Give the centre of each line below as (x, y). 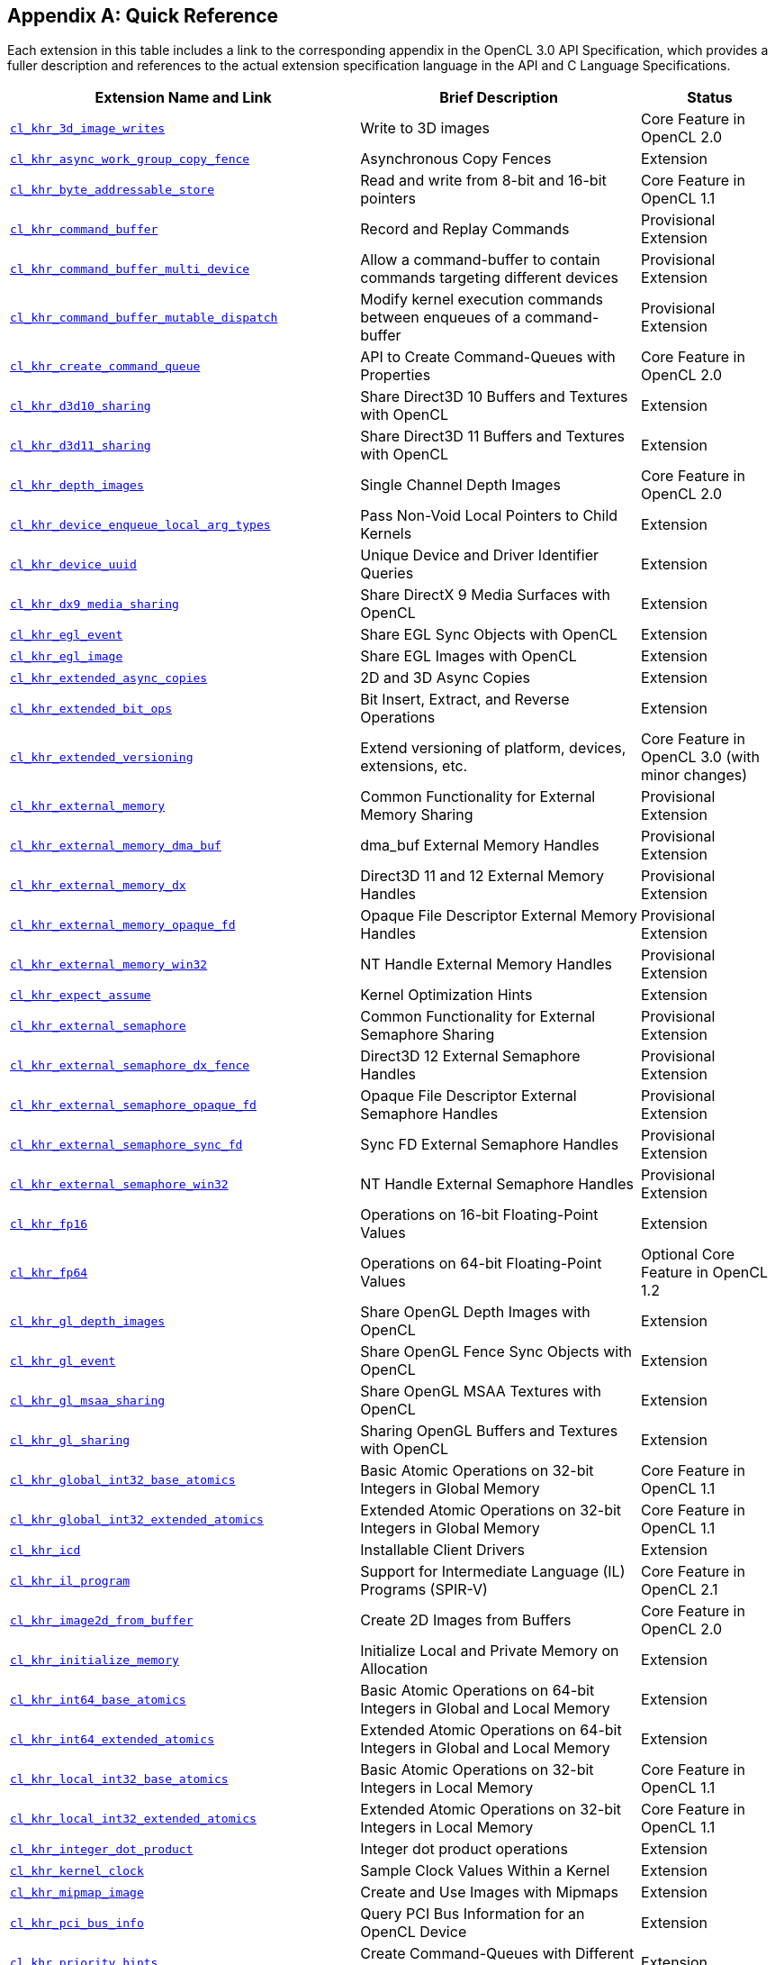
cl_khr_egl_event (67, 634)
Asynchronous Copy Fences (456, 159)
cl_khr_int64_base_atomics (98, 1699)
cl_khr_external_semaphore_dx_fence (130, 1065)
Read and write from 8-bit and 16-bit (483, 181)
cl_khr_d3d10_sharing (81, 405)
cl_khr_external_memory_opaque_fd (123, 924)
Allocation (394, 1669)
